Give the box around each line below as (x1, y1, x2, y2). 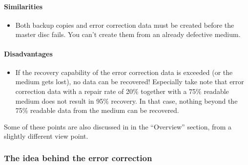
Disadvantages (4, 48, 53, 58)
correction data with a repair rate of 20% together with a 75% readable (15, 86, 229, 96)
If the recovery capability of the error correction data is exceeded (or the (15, 67, 233, 77)
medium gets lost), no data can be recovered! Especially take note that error (15, 76, 244, 87)
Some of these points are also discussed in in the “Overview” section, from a (4, 121, 232, 131)
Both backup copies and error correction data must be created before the (15, 19, 234, 30)
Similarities (4, 1, 43, 11)
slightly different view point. (4, 131, 88, 141)
